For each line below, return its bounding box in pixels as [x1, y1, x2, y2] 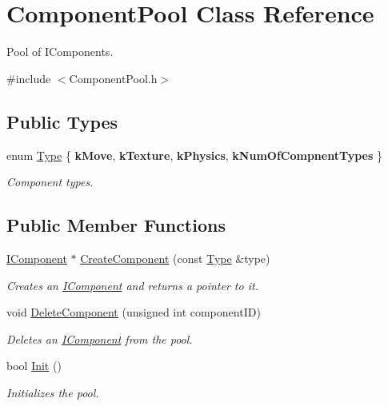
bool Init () [6, 357, 62, 374]
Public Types [6, 109, 118, 133]
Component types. [6, 173, 94, 190]
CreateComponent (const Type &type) [80, 249, 270, 266]
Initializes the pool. [6, 384, 99, 400]
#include [6, 70, 51, 86]
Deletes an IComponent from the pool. [6, 330, 193, 347]
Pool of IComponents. [6, 43, 114, 60]
